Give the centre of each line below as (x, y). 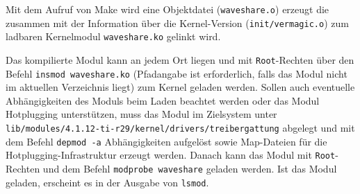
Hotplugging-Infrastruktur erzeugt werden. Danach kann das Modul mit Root (171, 155)
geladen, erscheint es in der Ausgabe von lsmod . (107, 182)
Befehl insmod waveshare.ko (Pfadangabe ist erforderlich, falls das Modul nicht (177, 73)
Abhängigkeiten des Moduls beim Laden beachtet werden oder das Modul (163, 100)
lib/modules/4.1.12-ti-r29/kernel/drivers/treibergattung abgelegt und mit (180, 128)
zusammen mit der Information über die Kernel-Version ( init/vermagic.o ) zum (177, 23)
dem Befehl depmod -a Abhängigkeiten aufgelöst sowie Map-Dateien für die (166, 141)
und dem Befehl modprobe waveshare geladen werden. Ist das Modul (190, 169)
